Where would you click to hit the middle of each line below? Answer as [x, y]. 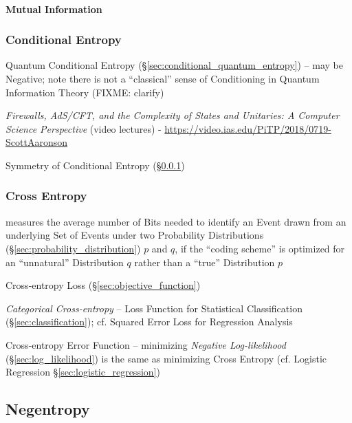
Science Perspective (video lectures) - [84, 128]
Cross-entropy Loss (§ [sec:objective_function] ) [103, 285]
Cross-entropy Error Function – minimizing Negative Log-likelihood [146, 344]
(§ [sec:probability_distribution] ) [73, 248]
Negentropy [48, 409]
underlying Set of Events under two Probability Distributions [135, 235]
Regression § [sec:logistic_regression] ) [83, 372]
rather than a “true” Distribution [205, 262]
